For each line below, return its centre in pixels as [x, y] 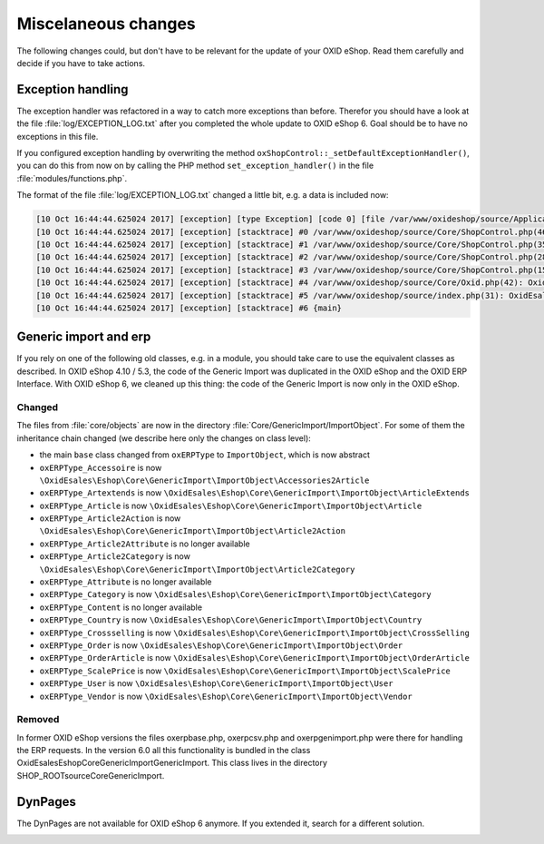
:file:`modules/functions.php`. [72, 178]
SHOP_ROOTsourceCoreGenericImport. [91, 775]
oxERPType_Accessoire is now [101, 467]
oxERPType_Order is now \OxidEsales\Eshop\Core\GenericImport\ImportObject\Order [221, 645]
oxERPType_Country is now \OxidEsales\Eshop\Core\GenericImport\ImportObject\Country [231, 620]
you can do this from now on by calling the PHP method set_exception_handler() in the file [195, 166]
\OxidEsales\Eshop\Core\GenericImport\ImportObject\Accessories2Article [204, 480]
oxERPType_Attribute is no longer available [126, 582]
